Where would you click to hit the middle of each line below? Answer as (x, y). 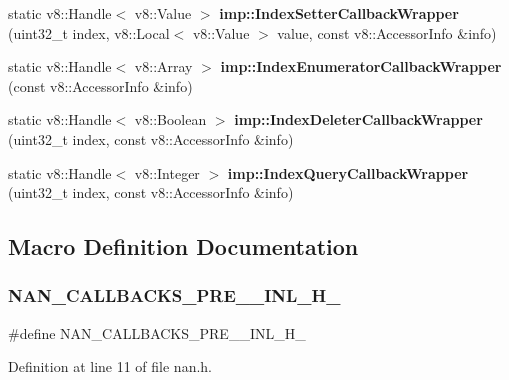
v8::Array (163, 66)
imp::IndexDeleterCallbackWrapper (358, 119)
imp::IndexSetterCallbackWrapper (339, 13)
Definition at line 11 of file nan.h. (110, 366)
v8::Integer (167, 172)
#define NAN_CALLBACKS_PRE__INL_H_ (157, 332)
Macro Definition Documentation (183, 246)
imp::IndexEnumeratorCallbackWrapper (361, 66)
